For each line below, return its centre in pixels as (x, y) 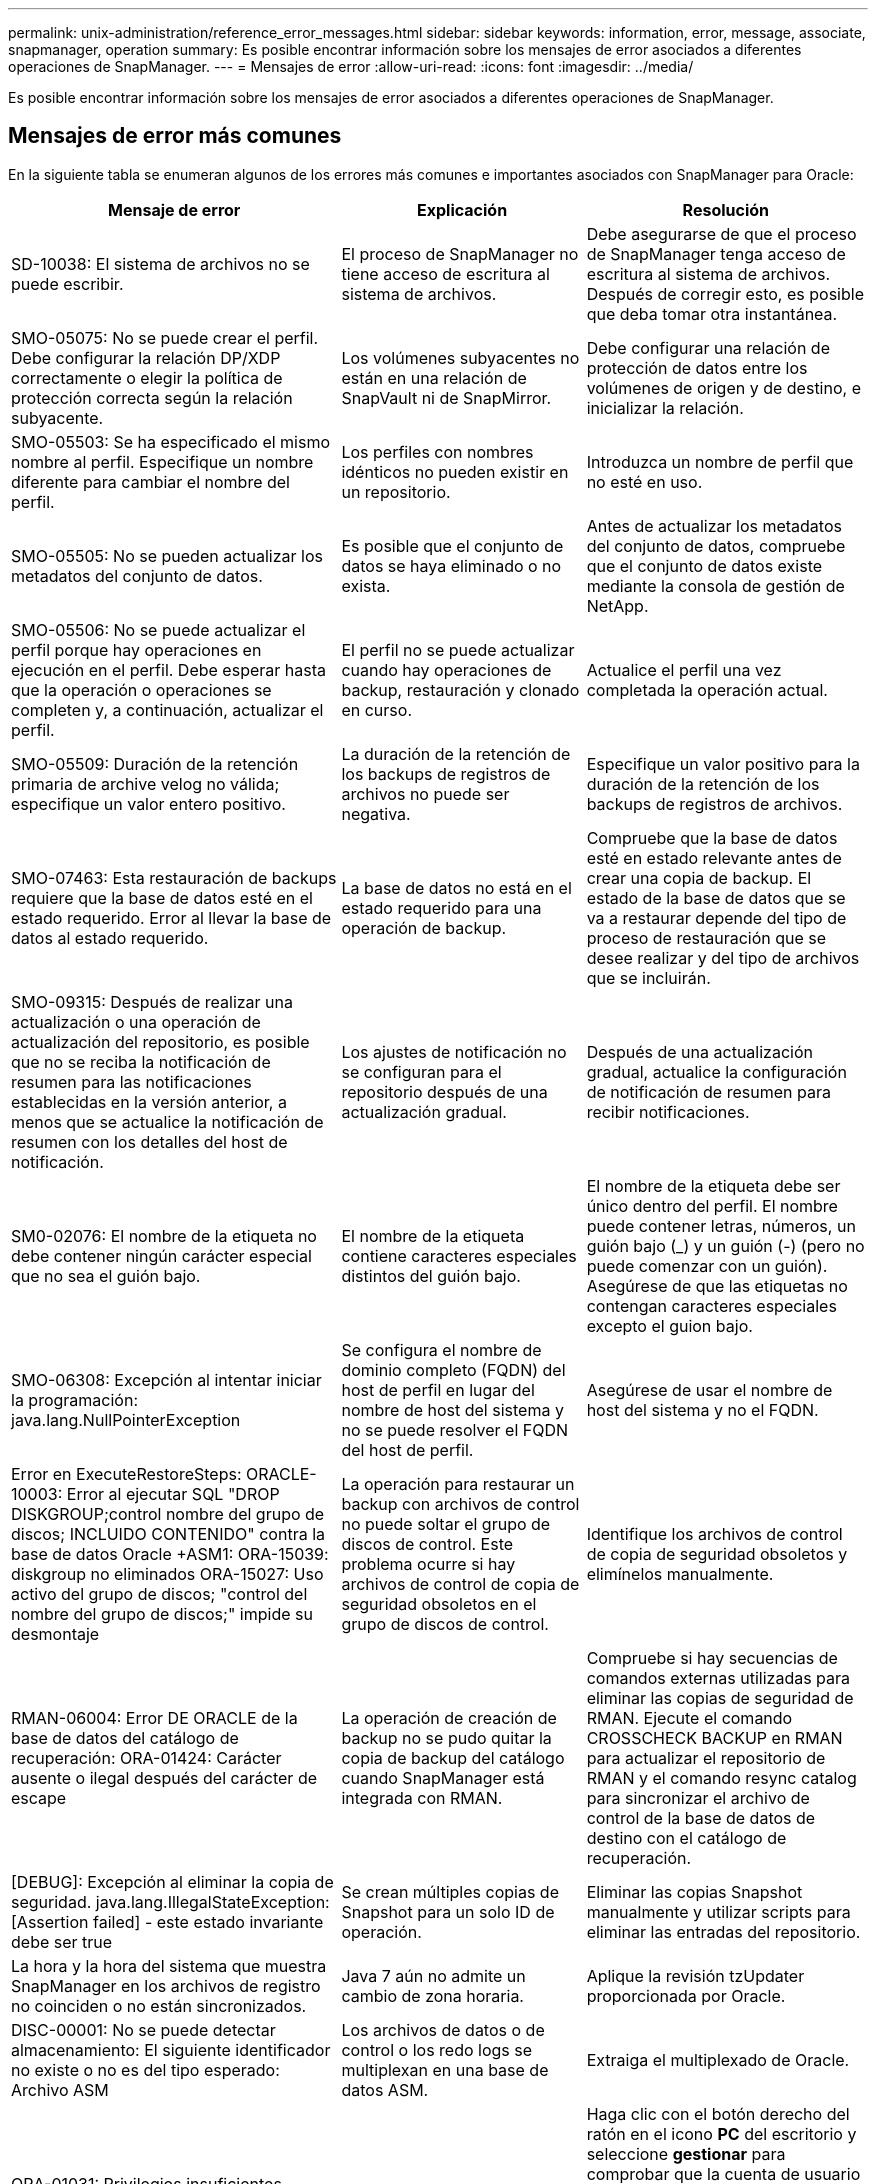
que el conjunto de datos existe (704, 565)
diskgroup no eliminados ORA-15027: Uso (167, 1573)
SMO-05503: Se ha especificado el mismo (171, 441)
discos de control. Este (427, 1543)
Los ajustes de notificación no (454, 1051)
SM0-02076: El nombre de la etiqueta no (164, 1235)
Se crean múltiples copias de (450, 1891)
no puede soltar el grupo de (446, 1523)
